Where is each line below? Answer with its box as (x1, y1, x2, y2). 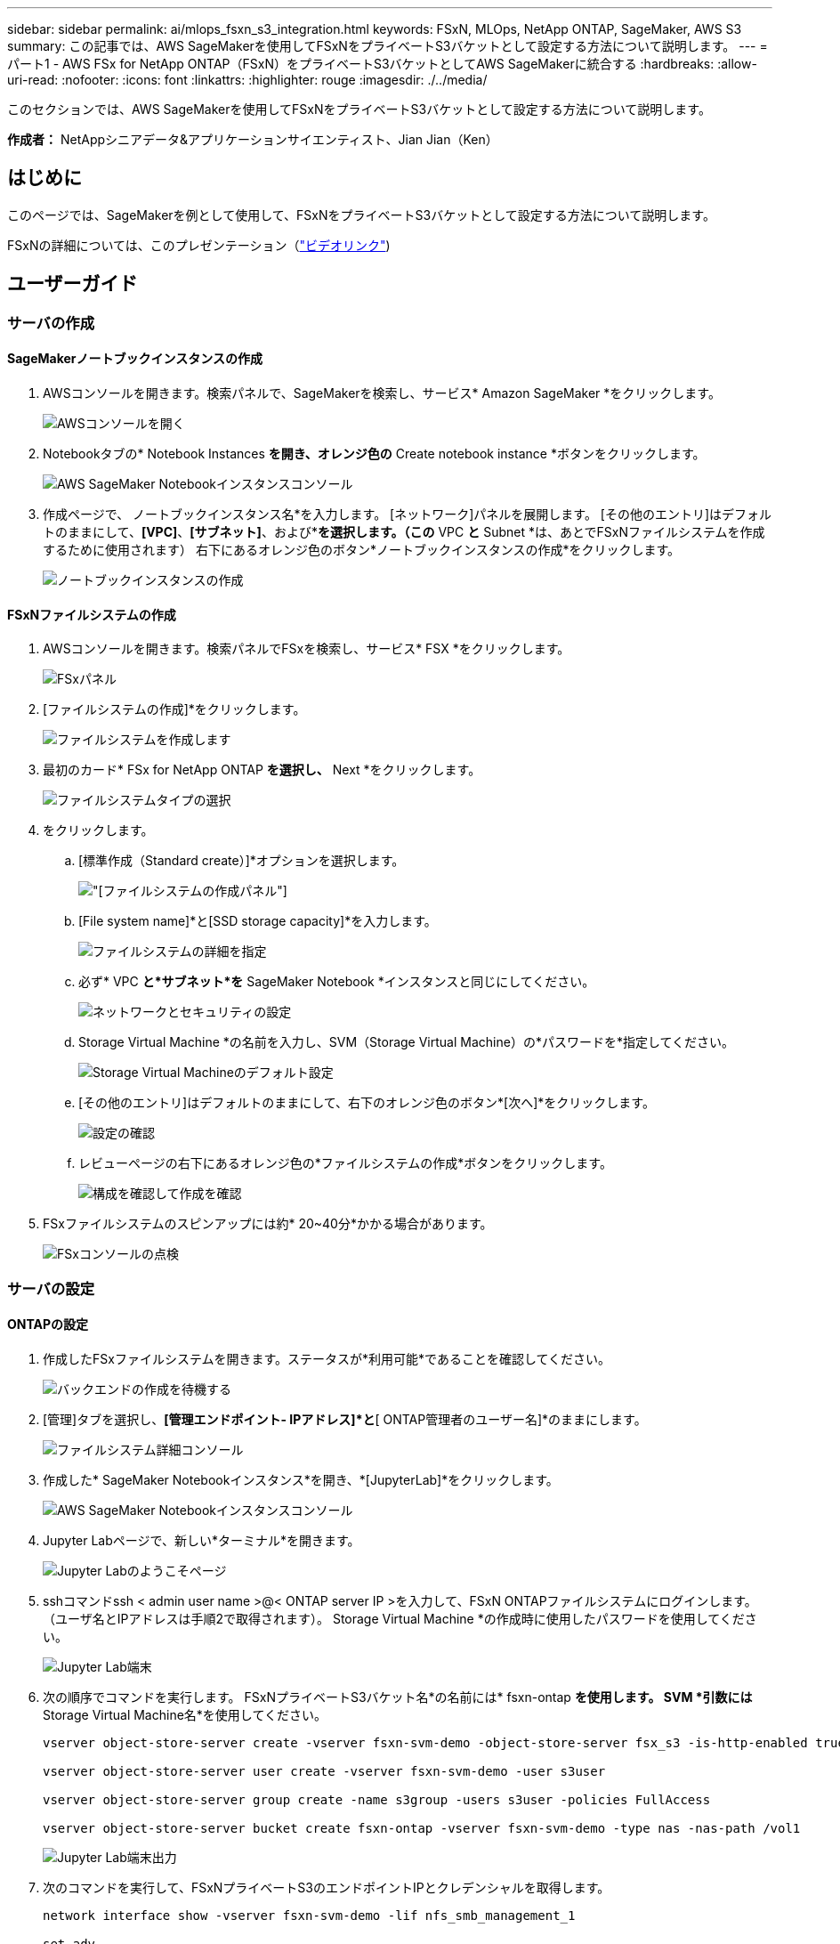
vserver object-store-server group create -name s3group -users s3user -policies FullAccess (43, 1792, 711, 1807)
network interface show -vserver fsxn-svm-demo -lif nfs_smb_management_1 (43, 1908, 576, 1923)
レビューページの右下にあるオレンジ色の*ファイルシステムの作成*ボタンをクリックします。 (78, 1155, 612, 1171)
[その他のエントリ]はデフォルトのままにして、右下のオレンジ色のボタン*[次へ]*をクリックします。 (78, 1095, 655, 1111)
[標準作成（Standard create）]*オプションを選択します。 (78, 853, 405, 869)
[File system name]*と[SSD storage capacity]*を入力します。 (78, 913, 437, 929)
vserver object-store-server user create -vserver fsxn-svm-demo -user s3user (43, 1763, 606, 1778)
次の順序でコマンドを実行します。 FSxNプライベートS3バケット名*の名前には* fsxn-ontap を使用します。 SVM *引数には (43, 1689, 753, 1705)
